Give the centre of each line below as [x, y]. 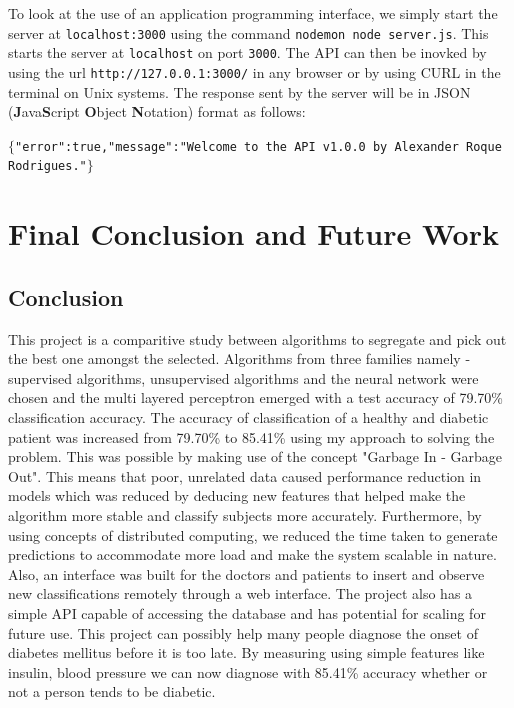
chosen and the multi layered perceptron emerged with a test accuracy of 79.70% [255, 397]
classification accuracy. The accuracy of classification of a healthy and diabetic [248, 417]
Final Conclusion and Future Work [253, 233]
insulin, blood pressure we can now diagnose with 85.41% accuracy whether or [248, 671]
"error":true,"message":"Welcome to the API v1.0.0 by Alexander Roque [258, 146]
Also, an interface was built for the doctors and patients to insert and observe [246, 573]
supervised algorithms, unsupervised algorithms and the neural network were [243, 377]
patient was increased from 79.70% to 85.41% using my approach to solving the [251, 436]
